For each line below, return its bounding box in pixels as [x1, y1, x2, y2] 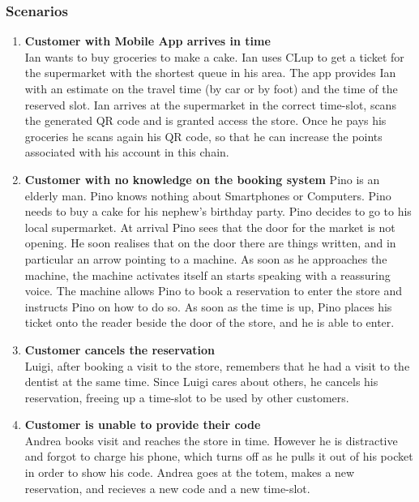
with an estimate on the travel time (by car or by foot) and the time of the [24, 80, 398, 97]
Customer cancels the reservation [24, 341, 215, 358]
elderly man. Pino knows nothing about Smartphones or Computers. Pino [24, 187, 391, 204]
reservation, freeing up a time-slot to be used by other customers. [24, 388, 349, 405]
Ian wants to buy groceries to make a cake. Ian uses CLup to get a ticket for [24, 48, 404, 65]
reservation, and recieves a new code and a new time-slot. [24, 479, 310, 496]
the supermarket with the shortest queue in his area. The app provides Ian [24, 64, 396, 81]
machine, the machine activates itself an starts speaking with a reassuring [24, 266, 391, 283]
